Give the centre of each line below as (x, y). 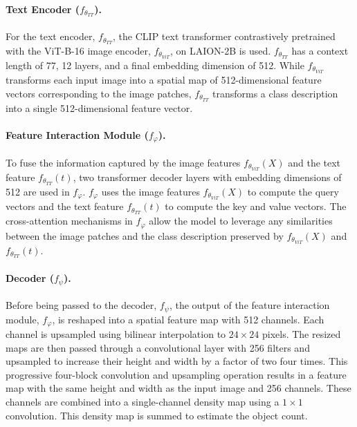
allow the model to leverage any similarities (241, 221)
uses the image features (150, 191)
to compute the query (293, 191)
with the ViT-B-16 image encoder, (78, 50)
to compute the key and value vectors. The (256, 206)
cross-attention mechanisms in (69, 221)
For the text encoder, (51, 36)
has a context (320, 50)
